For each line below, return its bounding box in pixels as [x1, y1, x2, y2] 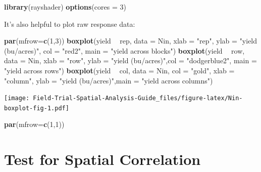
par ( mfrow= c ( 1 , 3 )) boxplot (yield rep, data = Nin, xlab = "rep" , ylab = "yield [4, 35, 257, 46]
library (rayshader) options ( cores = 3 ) [4, 2, 126, 12]
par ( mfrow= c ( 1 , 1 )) [4, 119, 65, 130]
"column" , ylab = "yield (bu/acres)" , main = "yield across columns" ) [4, 75, 213, 85]
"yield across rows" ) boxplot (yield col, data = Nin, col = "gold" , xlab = [4, 65, 235, 75]
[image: [4, 95, 30, 102]
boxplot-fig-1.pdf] [4, 104, 69, 112]
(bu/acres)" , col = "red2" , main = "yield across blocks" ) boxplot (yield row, [4, 45, 245, 56]
